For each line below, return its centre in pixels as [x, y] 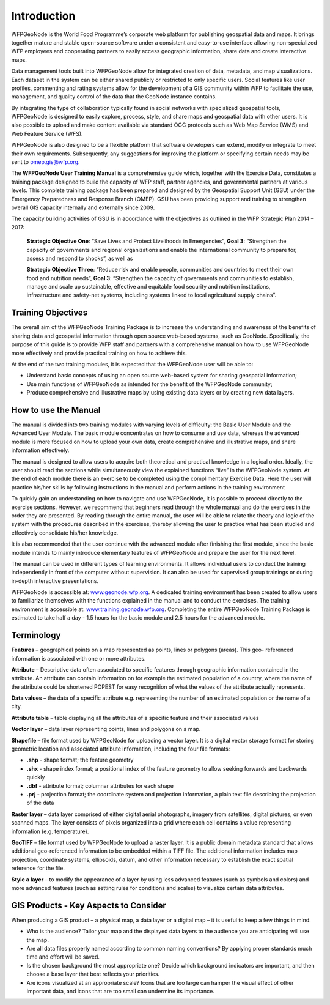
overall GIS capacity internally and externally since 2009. [83, 207]
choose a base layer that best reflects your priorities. [93, 974]
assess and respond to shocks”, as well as [80, 258]
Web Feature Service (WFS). [47, 133]
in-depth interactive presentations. [55, 580]
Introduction [43, 16]
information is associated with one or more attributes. [79, 658]
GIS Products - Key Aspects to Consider [89, 905]
